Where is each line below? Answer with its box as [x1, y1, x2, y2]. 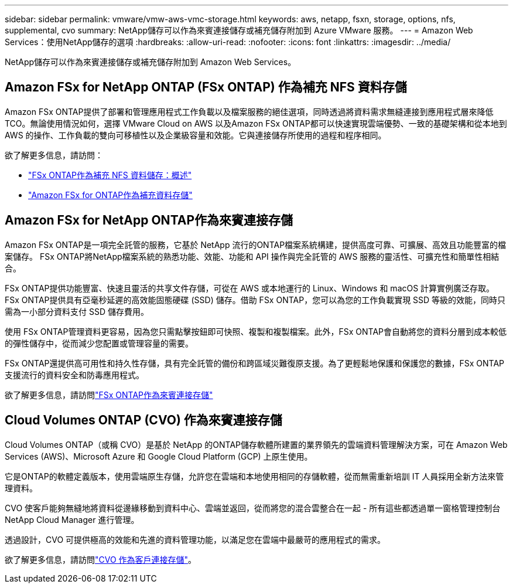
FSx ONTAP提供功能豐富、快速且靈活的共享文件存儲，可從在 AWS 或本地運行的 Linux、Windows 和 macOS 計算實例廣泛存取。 [5, 283, 495, 293]
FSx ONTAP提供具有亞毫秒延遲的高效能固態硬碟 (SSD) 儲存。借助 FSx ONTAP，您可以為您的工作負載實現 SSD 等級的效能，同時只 [5, 294, 506, 305]
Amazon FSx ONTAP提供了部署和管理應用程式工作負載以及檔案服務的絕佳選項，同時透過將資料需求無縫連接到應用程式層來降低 [5, 106, 494, 117]
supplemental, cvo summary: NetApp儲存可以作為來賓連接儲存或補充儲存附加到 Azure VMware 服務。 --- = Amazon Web [5, 25, 473, 35]
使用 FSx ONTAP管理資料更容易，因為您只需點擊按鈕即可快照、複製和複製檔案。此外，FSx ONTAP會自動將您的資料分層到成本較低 [5, 326, 507, 337]
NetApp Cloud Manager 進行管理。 [5, 514, 139, 525]
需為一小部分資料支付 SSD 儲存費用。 [5, 306, 149, 317]
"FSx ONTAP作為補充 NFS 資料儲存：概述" [28, 169, 192, 180]
